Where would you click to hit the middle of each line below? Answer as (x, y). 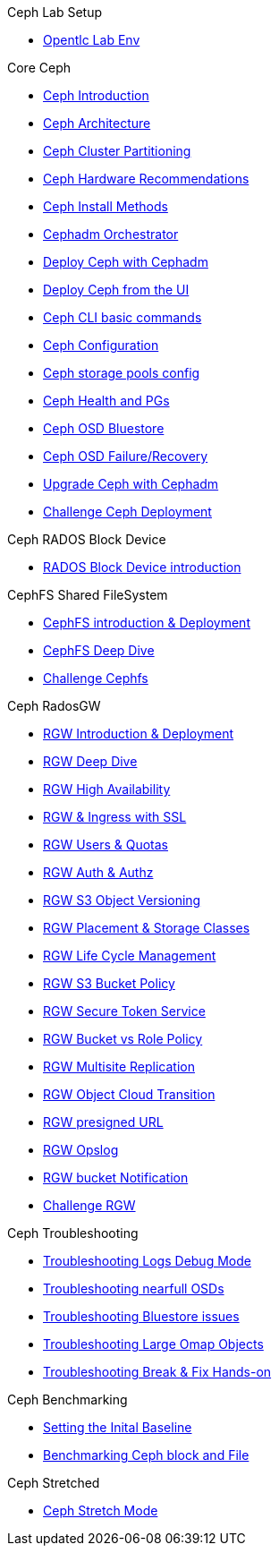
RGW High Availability (107, 789)
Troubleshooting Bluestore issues (141, 1316)
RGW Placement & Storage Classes (147, 928)
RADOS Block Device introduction (142, 567)
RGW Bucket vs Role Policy (123, 1039)
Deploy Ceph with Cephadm (126, 262)
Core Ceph (39, 68)
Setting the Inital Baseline (118, 1427)
